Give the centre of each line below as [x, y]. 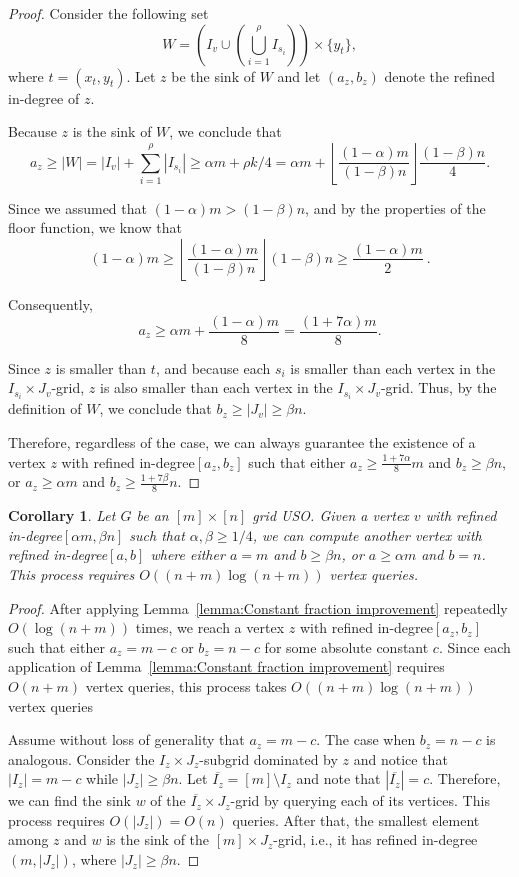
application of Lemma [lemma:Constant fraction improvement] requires [226, 666]
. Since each [474, 646]
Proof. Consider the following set [108, 13]
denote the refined [439, 75]
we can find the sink [69, 800]
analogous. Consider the [81, 758]
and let [299, 75]
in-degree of [44, 97]
